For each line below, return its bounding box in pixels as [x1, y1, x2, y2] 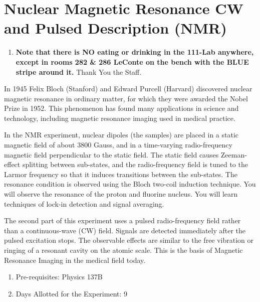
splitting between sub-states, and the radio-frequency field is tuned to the [22, 159, 248, 170]
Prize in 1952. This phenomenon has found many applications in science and [4, 103, 239, 113]
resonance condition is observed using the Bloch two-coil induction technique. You [4, 179, 256, 189]
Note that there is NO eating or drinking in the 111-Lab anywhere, [16, 47, 254, 57]
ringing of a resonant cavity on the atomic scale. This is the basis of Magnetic [4, 245, 243, 255]
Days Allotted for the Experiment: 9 [16, 288, 128, 298]
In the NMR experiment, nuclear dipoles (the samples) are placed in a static [4, 129, 239, 140]
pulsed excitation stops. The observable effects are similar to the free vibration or [4, 235, 254, 245]
